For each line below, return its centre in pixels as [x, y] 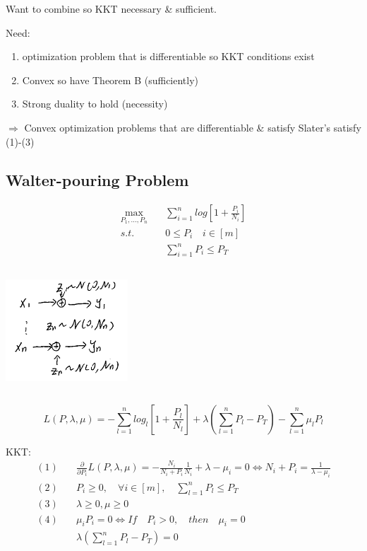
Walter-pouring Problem [97, 179]
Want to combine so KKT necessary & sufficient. [111, 8]
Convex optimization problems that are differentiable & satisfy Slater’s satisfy [193, 127]
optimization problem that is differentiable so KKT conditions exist [168, 56]
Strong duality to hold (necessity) [95, 104]
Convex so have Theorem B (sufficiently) [110, 80]
